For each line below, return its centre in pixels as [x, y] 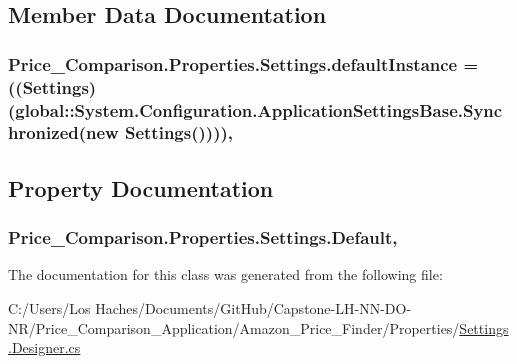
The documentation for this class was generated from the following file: [225, 274]
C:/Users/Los [49, 307]
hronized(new [63, 132]
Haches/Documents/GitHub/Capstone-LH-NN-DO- [253, 307]
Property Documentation [141, 187]
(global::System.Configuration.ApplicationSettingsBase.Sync [255, 109]
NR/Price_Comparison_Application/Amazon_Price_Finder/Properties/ [234, 327]
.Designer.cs [44, 347]
